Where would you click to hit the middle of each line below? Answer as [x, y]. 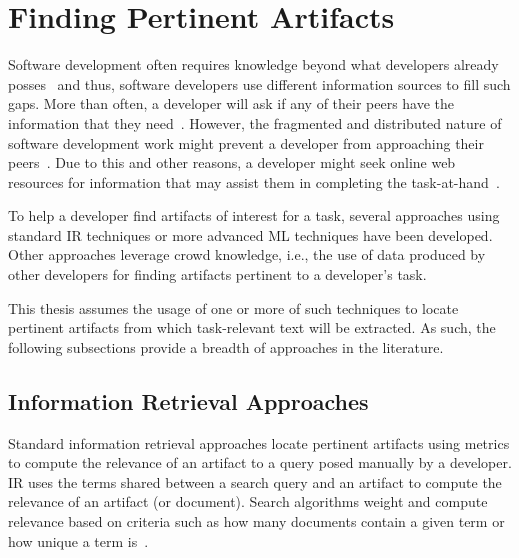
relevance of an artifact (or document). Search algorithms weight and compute [248, 501]
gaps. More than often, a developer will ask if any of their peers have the [231, 103]
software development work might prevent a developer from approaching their [246, 142]
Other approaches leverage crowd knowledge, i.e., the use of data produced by [247, 254]
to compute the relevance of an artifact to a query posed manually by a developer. [260, 462]
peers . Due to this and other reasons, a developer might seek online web [232, 162]
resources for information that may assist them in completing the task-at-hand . [254, 181]
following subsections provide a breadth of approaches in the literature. [226, 346]
